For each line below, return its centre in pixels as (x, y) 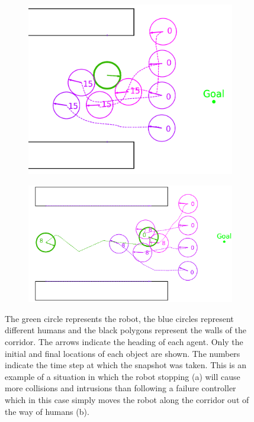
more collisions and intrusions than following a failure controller (120, 388)
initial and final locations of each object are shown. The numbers (123, 353)
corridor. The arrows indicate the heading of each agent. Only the (124, 342)
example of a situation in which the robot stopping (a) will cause (123, 376)
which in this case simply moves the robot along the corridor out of (127, 400)
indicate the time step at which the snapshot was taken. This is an (126, 365)
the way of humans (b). (47, 411)
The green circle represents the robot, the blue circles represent (119, 318)
